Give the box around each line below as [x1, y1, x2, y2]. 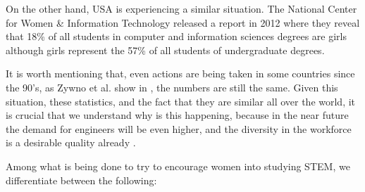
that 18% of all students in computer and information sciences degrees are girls [6, 29, 347, 44]
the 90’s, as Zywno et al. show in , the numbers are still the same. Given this [6, 79, 338, 94]
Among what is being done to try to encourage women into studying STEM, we [6, 158, 350, 173]
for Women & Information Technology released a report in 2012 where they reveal [6, 15, 360, 30]
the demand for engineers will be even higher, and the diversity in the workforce [6, 121, 352, 136]
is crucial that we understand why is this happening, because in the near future [6, 108, 349, 122]
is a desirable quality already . [6, 135, 136, 150]
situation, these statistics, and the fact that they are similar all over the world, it [6, 94, 356, 108]
